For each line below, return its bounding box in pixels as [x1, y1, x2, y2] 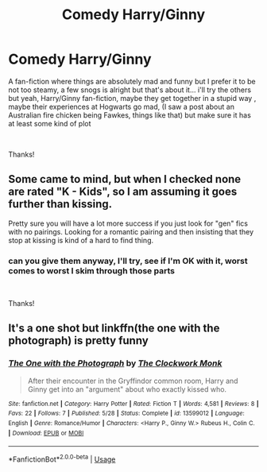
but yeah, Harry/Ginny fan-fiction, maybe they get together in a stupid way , [8, 93, 257, 103]
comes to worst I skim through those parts [8, 265, 175, 276]
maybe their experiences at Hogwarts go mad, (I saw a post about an [8, 102, 234, 111]
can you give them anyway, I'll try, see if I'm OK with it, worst [8, 255, 248, 266]
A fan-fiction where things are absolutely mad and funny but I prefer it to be [8, 76, 256, 86]
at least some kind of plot [8, 118, 91, 128]
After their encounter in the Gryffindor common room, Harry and [27, 376, 238, 385]
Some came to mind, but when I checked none [8, 172, 242, 186]
